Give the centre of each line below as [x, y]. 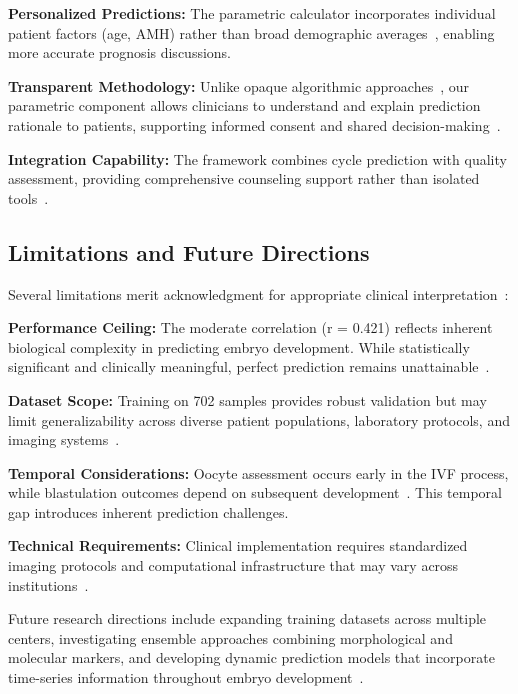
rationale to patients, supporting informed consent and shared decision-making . [254, 124]
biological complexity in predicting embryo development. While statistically [239, 346]
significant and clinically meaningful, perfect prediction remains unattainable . [249, 366]
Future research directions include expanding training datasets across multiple [247, 618]
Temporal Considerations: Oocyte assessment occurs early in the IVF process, [258, 472]
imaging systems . [64, 439]
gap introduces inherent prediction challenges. [148, 511]
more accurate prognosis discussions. [120, 52]
